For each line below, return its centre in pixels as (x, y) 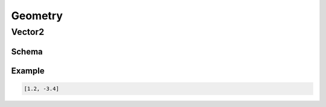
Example (28, 71)
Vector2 (28, 32)
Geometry (37, 16)
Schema (27, 51)
